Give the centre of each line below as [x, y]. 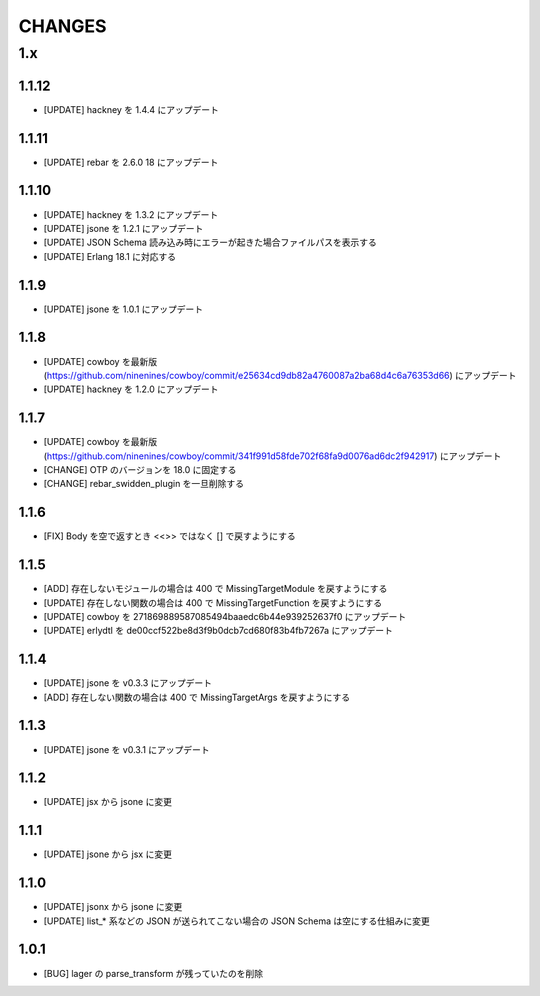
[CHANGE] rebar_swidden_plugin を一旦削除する [144, 484]
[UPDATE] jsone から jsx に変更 [107, 854]
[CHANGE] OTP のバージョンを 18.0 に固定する [140, 469]
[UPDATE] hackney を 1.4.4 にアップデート [131, 109]
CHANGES [62, 26]
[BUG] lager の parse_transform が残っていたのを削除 [153, 973]
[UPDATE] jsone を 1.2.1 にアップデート [123, 228]
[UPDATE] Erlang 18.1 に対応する [110, 256]
